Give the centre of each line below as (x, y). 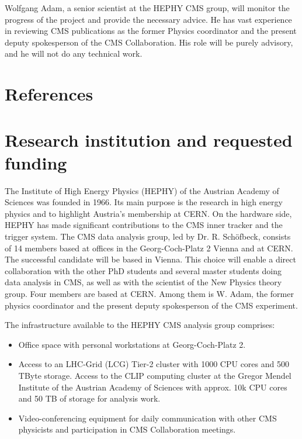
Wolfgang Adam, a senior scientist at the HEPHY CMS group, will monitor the (147, 8)
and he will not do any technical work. (74, 53)
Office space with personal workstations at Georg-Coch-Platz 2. (132, 344)
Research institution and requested (149, 139)
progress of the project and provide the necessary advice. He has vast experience (148, 19)
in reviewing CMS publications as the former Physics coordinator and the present (151, 31)
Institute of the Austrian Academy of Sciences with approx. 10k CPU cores (153, 387)
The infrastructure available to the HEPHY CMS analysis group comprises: (140, 325)
